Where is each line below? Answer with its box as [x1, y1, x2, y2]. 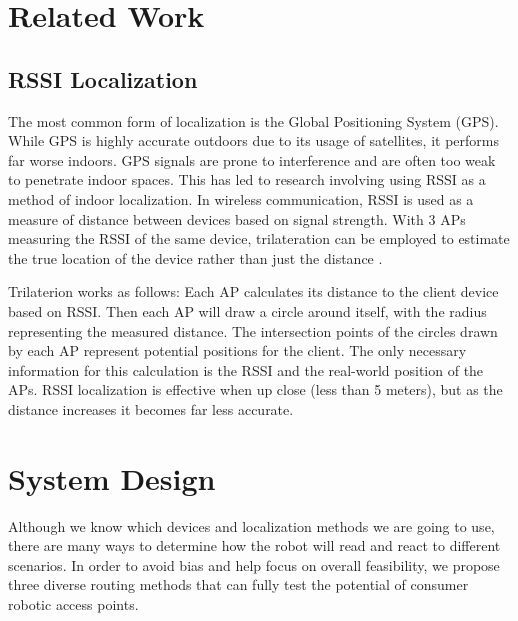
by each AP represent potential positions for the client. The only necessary [8, 340, 467, 361]
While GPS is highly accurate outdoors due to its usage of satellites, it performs [8, 130, 499, 151]
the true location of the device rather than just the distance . [8, 247, 383, 268]
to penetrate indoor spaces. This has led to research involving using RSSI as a [8, 169, 486, 190]
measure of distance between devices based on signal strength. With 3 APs [8, 208, 466, 229]
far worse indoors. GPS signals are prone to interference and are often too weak [8, 149, 496, 170]
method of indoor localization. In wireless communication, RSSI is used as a [8, 188, 474, 209]
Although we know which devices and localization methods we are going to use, [8, 515, 495, 536]
